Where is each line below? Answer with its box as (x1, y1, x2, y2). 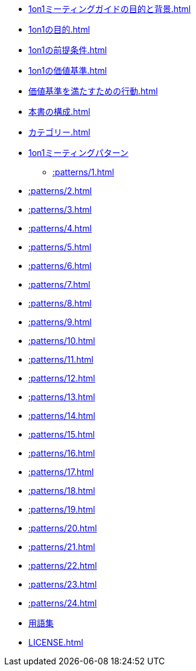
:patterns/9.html (28, 317, 92, 327)
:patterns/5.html (28, 242, 92, 252)
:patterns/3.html (28, 204, 92, 215)
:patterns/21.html (28, 542, 95, 552)
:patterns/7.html (28, 279, 90, 290)
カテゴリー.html (28, 127, 90, 137)
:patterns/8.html (28, 298, 92, 308)
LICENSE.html (28, 637, 83, 647)
